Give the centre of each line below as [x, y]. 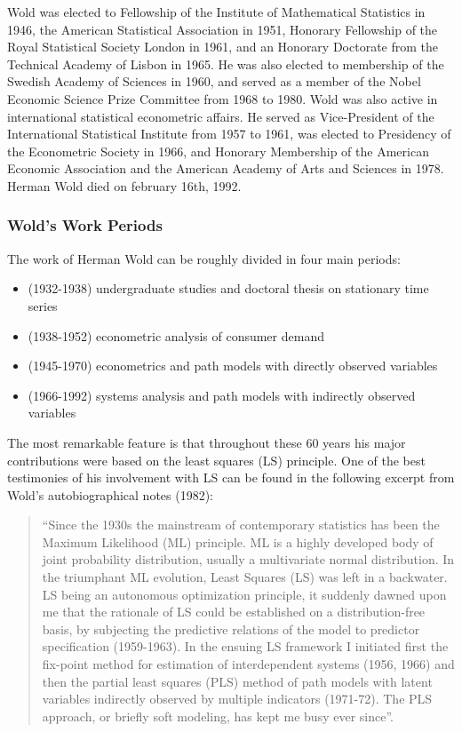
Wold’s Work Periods [85, 225]
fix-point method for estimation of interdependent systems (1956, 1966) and [248, 664]
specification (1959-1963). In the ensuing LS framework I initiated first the [245, 646]
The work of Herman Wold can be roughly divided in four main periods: [204, 258]
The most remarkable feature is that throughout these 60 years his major [207, 442]
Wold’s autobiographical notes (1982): [111, 494]
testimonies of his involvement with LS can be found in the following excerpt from [231, 477]
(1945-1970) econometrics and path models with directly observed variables [233, 366]
